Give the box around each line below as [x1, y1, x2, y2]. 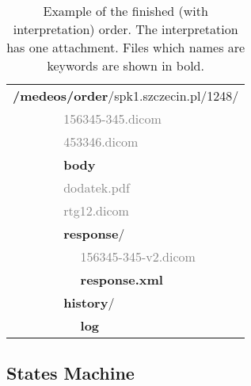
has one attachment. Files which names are [6, 38, 245, 56]
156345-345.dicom [63, 109, 162, 128]
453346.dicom [63, 132, 139, 151]
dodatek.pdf [63, 178, 130, 197]
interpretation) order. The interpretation [13, 20, 238, 38]
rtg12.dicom [63, 201, 129, 220]
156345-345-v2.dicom [80, 247, 196, 266]
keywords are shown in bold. [47, 56, 204, 75]
